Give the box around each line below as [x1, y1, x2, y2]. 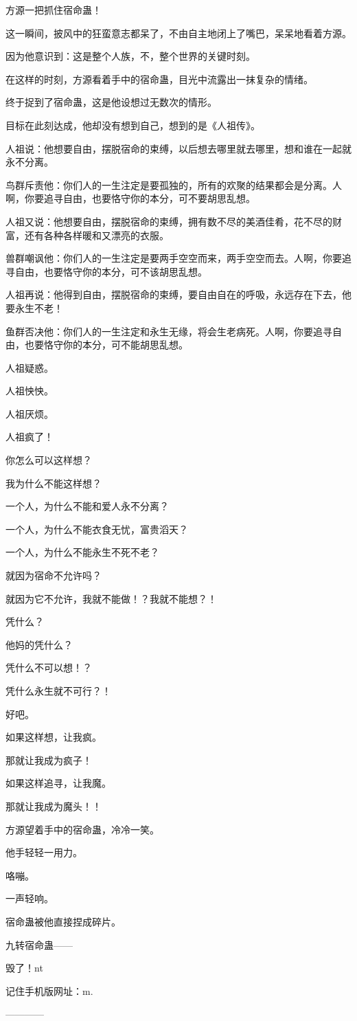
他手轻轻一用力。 [5, 845, 82, 860]
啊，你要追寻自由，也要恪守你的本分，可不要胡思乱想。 [5, 191, 255, 205]
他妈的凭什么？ [5, 637, 73, 651]
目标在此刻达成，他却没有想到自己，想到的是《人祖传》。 [5, 117, 260, 132]
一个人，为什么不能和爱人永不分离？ [5, 499, 169, 513]
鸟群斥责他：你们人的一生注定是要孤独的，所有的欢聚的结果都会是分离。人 [5, 177, 342, 192]
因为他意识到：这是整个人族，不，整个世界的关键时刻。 [5, 49, 255, 63]
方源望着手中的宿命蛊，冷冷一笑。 [5, 822, 159, 836]
